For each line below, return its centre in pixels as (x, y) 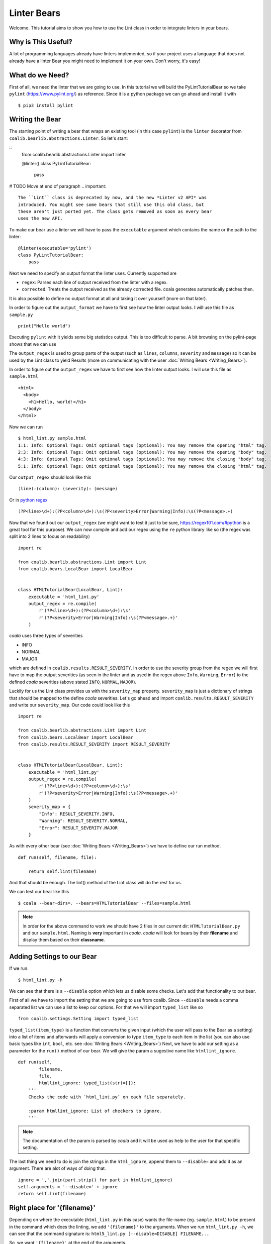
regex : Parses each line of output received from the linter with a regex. (95, 282)
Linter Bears (35, 13)
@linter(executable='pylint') (55, 248)
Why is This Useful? (41, 42)
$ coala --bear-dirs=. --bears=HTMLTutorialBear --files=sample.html (105, 903)
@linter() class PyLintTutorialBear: (56, 163)
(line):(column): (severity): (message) (68, 489)
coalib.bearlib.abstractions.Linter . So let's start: (69, 138)
